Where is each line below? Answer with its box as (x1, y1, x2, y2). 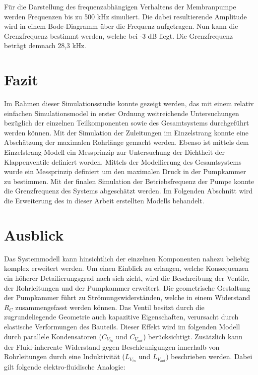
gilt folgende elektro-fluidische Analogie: (4, 362, 126, 372)
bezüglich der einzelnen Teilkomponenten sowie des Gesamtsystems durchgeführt (4, 118, 249, 128)
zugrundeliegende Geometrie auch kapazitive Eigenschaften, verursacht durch (4, 312, 239, 322)
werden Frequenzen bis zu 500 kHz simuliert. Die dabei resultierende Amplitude (4, 11, 247, 21)
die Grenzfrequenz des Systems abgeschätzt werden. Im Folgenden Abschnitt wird (4, 186, 253, 196)
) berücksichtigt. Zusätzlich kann (143, 331, 243, 341)
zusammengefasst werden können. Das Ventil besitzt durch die (15, 302, 205, 312)
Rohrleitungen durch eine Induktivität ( (4, 351, 125, 362)
